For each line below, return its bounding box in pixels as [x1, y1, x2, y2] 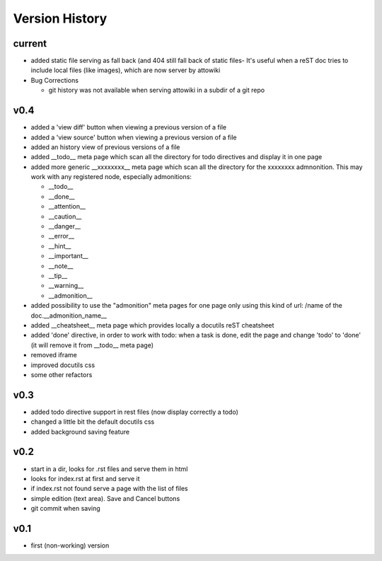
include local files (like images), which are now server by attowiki [30, 66, 221, 74]
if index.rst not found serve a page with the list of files [30, 485, 188, 493]
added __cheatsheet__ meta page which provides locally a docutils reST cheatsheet [30, 320, 274, 329]
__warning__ [48, 282, 84, 290]
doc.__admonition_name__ [30, 311, 108, 320]
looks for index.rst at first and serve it [30, 474, 140, 482]
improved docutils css [30, 361, 95, 369]
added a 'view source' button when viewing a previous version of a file [30, 133, 237, 141]
